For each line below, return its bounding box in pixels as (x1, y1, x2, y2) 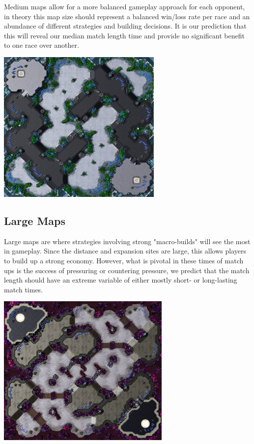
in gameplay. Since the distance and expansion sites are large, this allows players (4, 246, 246, 256)
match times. (4, 284, 43, 294)
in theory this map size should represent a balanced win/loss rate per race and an (4, 11, 250, 21)
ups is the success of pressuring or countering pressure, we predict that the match (4, 265, 250, 275)
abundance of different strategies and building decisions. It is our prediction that (4, 21, 247, 31)
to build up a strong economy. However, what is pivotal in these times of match (4, 255, 244, 265)
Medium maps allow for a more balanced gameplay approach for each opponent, (4, 1, 245, 11)
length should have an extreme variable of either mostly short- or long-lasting (4, 275, 237, 285)
